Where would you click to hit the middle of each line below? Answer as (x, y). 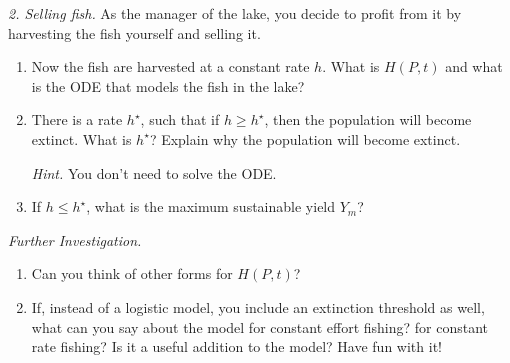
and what (474, 66)
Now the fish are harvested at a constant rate (170, 66)
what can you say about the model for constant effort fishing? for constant (259, 326)
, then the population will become (368, 119)
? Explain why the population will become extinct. (305, 138)
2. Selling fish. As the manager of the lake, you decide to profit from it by (235, 13)
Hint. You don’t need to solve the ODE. (154, 172)
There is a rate (77, 119)
